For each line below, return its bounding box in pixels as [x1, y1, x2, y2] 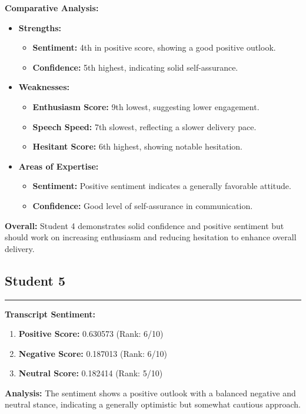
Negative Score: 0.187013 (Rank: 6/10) [18, 347, 167, 359]
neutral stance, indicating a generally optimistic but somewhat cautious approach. [5, 398, 301, 410]
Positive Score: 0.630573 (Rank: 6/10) [18, 327, 164, 340]
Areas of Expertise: [18, 160, 99, 172]
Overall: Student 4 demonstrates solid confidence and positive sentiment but [5, 219, 284, 231]
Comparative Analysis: [5, 2, 99, 14]
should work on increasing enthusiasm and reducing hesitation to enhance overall [5, 231, 297, 243]
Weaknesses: [18, 81, 70, 93]
